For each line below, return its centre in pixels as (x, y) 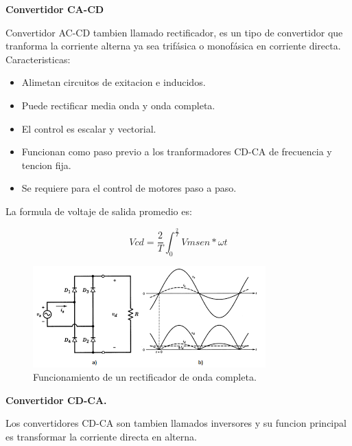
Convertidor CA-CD (55, 9)
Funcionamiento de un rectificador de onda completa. (145, 377)
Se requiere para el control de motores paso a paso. (129, 188)
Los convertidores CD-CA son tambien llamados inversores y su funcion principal (176, 423)
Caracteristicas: (38, 59)
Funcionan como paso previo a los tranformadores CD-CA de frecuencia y (177, 152)
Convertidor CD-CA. (56, 400)
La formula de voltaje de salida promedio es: (99, 211)
